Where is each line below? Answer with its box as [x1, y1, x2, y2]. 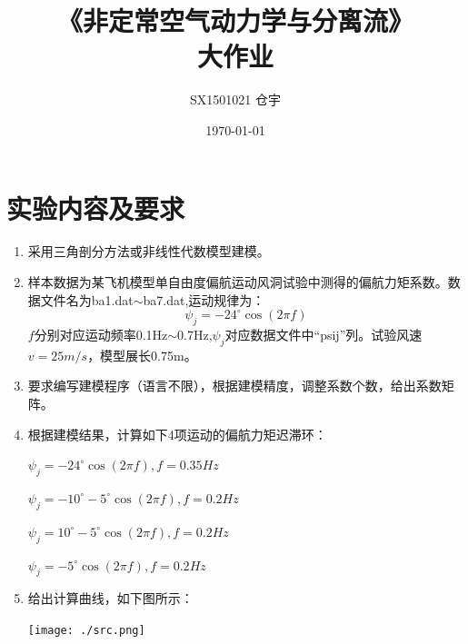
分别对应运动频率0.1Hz [34, 325, 168, 344]
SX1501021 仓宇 [190, 90, 281, 109]
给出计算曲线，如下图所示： [27, 589, 194, 608]
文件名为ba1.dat [40, 290, 134, 309]
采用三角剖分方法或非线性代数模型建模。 [27, 242, 270, 261]
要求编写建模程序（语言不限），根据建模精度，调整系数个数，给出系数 [27, 376, 442, 395]
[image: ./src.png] [27, 623, 145, 637]
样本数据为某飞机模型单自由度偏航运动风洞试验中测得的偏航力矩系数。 [27, 272, 448, 292]
